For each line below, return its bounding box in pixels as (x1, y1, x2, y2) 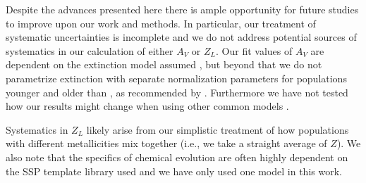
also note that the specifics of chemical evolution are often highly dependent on (6, 149, 348, 164)
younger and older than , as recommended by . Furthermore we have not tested (6, 84, 348, 99)
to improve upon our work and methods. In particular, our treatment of (6, 15, 316, 30)
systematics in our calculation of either (6, 43, 173, 58)
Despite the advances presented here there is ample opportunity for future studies (6, 2, 359, 16)
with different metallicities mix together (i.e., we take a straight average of (6, 136, 327, 151)
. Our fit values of (216, 43, 293, 58)
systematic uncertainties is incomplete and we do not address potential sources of (6, 30, 357, 44)
